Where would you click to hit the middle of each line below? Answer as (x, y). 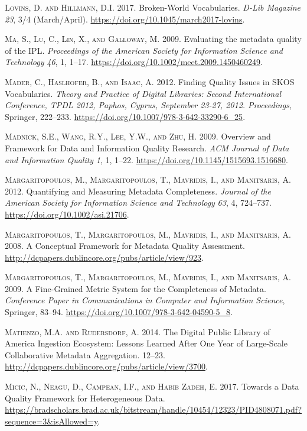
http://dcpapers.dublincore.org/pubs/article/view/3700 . (106, 366)
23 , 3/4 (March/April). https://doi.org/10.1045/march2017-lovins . (125, 19)
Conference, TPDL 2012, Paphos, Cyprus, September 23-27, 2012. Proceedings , (148, 105)
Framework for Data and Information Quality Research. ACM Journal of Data (147, 148)
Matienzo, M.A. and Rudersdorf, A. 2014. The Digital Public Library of (138, 331)
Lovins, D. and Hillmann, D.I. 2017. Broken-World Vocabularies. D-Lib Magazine (153, 7)
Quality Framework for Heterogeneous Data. (85, 398)
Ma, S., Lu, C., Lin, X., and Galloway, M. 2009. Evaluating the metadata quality (153, 39)
